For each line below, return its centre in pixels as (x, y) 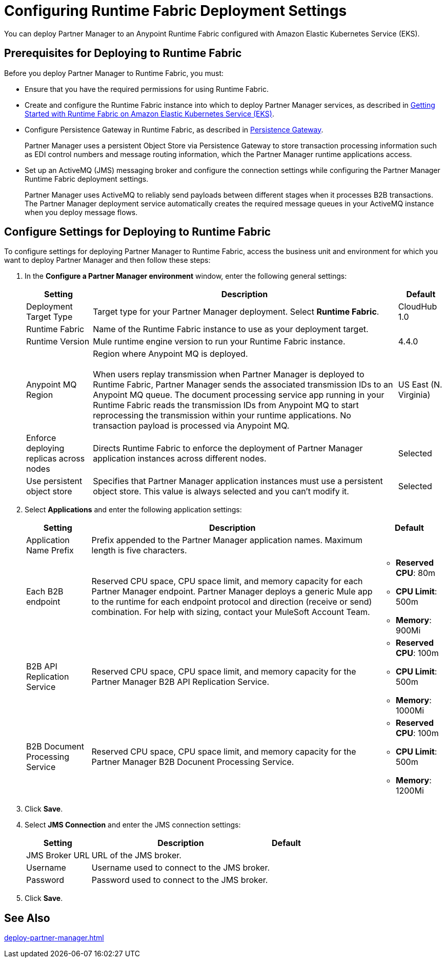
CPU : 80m (415, 573)
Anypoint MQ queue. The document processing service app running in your (239, 395)
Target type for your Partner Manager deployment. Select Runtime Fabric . (236, 312)
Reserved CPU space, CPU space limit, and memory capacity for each (227, 581)
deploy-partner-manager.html (54, 938)
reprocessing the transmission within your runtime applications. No (222, 416)
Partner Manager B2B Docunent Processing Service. (193, 762)
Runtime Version (58, 342)
